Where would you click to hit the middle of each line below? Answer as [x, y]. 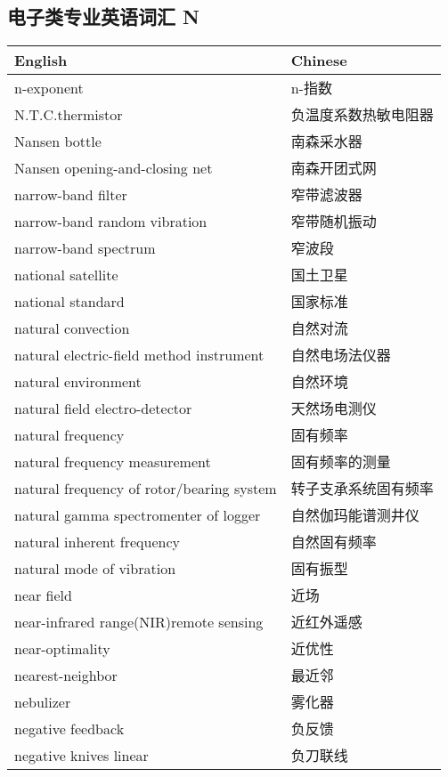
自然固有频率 [334, 542]
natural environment [78, 381]
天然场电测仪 [334, 409]
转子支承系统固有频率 [362, 489]
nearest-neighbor [66, 675]
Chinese [319, 61]
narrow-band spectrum [85, 247]
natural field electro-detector [103, 408]
